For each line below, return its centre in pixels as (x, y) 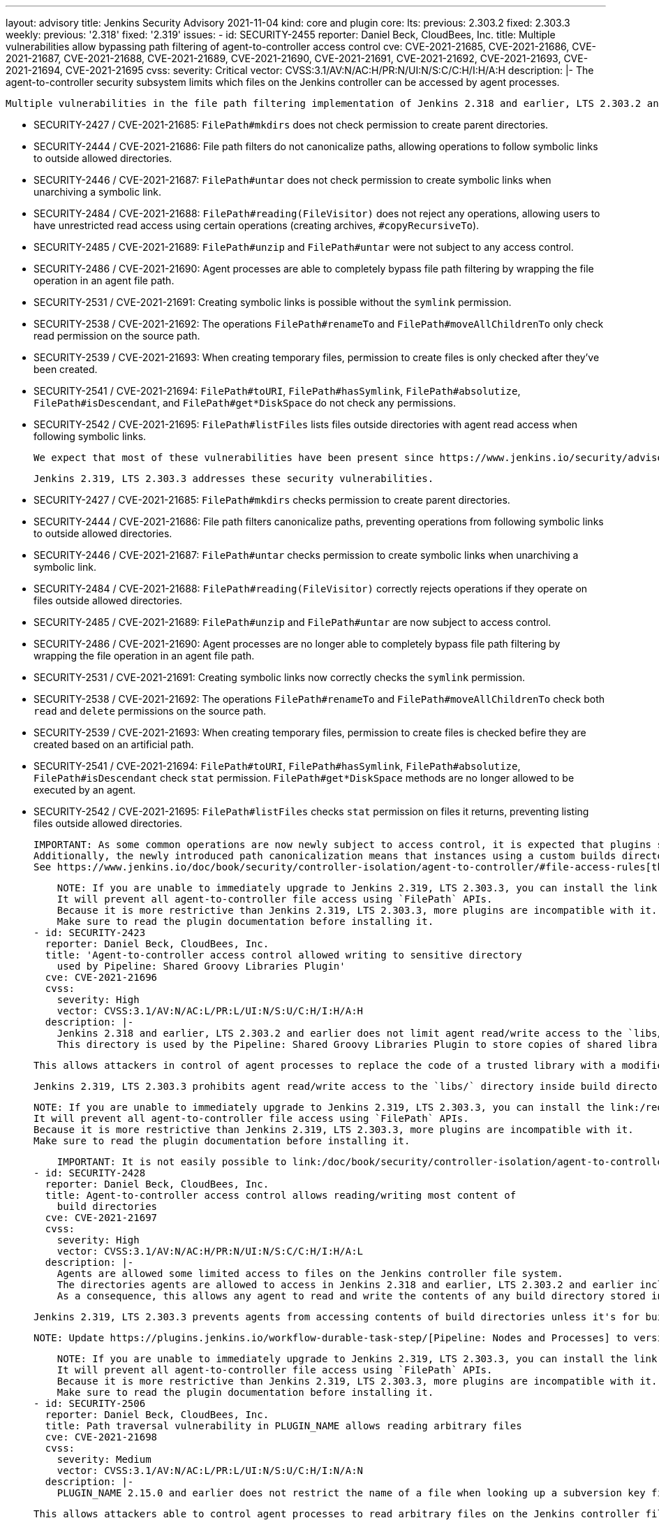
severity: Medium (104, 1459)
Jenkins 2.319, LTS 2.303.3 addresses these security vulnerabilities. (234, 479)
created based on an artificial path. (114, 744)
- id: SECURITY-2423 (90, 933)
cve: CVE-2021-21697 (101, 1218)
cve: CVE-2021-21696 (101, 977)
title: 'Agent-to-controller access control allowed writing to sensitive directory (283, 955)
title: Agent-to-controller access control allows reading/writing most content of (281, 1195)
